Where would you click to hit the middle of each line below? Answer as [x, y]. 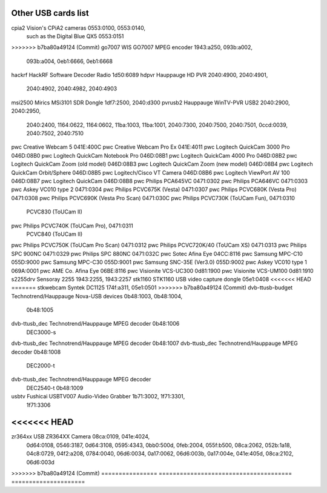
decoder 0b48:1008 [36, 352]
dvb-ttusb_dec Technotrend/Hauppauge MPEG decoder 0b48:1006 [95, 324]
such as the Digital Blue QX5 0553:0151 [75, 36]
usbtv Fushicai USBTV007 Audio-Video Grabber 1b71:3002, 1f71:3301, [98, 397]
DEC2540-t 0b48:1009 [55, 387]
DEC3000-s [41, 332]
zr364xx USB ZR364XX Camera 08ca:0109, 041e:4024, [81, 437]
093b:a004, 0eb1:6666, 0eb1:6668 [70, 61]
